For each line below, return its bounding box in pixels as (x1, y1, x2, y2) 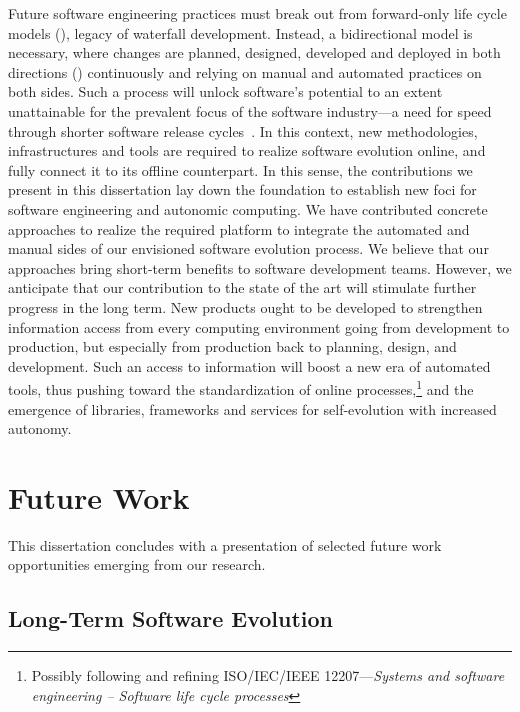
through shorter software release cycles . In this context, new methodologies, (8, 120, 478, 141)
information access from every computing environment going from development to (8, 316, 510, 337)
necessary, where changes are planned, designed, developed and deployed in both (8, 42, 501, 63)
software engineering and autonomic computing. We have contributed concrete (8, 198, 488, 219)
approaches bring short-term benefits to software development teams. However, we (8, 257, 512, 278)
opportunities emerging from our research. (8, 554, 266, 575)
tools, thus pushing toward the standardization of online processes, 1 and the (8, 376, 474, 399)
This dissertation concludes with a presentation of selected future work (8, 534, 442, 555)
